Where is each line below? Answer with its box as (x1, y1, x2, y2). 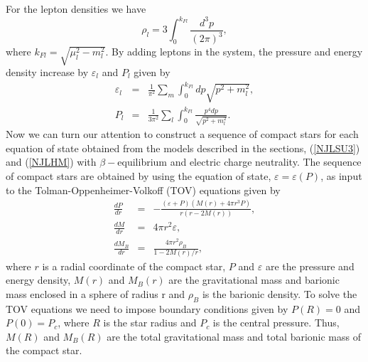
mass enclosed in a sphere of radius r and (6, 286, 185, 301)
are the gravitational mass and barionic (168, 272, 340, 287)
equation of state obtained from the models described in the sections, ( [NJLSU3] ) (6, 140, 360, 155)
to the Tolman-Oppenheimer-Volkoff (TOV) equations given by (6, 182, 281, 197)
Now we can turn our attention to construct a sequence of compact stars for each (6, 127, 359, 142)
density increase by (6, 64, 89, 79)
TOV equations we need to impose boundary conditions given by (6, 301, 288, 316)
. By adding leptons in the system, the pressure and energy (105, 44, 363, 59)
